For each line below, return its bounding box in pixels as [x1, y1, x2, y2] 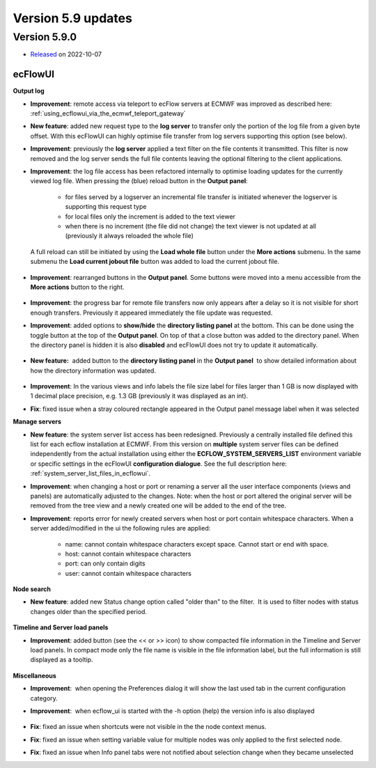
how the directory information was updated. [30, 366, 157, 375]
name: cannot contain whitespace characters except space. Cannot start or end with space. [65, 540, 329, 548]
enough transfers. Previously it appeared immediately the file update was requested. [30, 308, 273, 317]
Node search [13, 585, 52, 593]
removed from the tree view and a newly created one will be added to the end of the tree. [30, 501, 287, 510]
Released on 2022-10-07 [30, 50, 102, 58]
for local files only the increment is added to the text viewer [65, 212, 236, 221]
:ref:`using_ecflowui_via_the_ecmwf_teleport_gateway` [30, 109, 186, 118]
